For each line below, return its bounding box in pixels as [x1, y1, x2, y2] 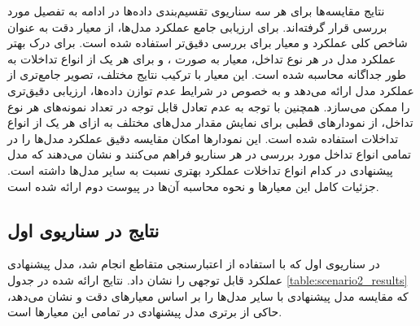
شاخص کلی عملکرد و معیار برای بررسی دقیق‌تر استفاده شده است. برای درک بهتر [7, 34, 408, 51]
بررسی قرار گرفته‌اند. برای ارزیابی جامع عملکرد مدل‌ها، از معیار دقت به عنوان [7, 18, 387, 35]
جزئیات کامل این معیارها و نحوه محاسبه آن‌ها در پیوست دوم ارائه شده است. [7, 177, 379, 194]
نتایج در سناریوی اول [7, 217, 160, 242]
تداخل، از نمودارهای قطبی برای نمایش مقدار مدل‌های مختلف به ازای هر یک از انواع [7, 114, 413, 131]
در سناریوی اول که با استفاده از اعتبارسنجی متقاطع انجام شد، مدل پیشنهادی [7, 255, 380, 272]
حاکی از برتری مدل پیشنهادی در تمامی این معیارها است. [7, 303, 282, 320]
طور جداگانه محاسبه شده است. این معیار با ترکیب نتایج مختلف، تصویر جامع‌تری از [7, 66, 406, 83]
